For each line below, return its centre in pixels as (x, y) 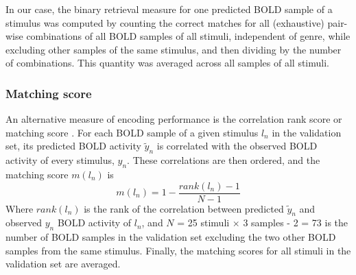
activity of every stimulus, (60, 160)
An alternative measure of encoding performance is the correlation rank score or (174, 119)
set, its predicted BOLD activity (73, 146)
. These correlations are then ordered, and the (224, 160)
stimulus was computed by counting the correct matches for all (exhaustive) (165, 22)
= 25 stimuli (203, 223)
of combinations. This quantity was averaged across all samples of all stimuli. (167, 63)
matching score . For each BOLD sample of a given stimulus (132, 132)
